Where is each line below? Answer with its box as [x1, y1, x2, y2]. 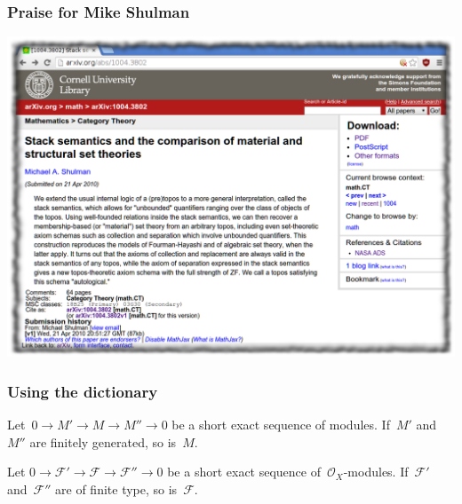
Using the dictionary [7, 381, 158, 402]
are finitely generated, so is [29, 432, 177, 451]
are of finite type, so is [55, 480, 178, 499]
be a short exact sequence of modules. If [171, 415, 390, 434]
